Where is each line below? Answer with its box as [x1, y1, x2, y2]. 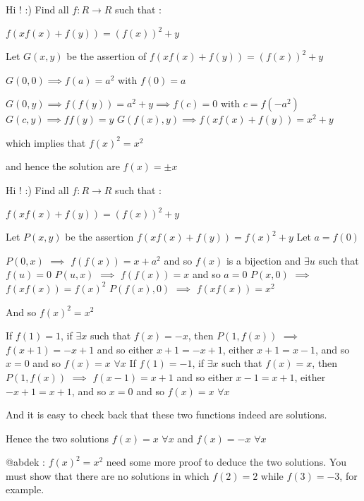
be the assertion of [66, 49, 147, 64]
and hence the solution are [6, 159, 120, 174]
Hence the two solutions [6, 430, 109, 445]
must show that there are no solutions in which [6, 468, 210, 483]
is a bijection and [226, 253, 301, 267]
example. [6, 482, 44, 497]
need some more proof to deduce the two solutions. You [106, 454, 346, 469]
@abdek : [6, 454, 46, 469]
